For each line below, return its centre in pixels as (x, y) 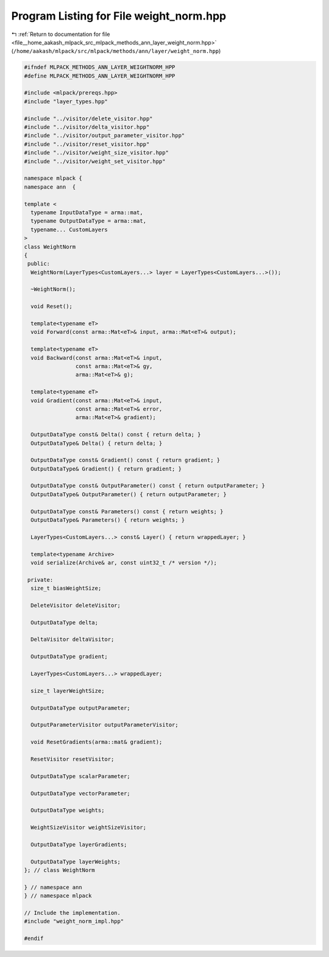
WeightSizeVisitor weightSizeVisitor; (88, 828)
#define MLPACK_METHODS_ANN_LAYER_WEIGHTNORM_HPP (100, 76)
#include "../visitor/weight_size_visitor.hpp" (96, 153)
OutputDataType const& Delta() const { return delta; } (116, 435)
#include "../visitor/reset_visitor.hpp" (87, 144)
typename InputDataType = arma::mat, (87, 212)
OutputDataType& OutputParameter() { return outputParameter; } (129, 494)
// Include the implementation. (73, 913)
